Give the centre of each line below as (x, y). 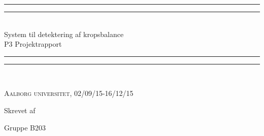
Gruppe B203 (25, 127)
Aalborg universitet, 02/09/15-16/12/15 (69, 93)
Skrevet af (20, 110)
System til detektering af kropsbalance (64, 34)
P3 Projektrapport (33, 44)
